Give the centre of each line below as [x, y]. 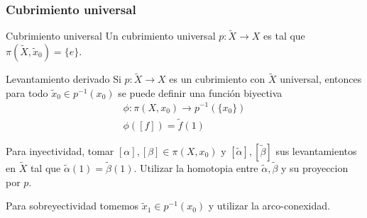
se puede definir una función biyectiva [200, 92]
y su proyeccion [315, 168]
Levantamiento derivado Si [64, 79]
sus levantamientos [316, 150]
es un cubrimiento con [217, 79]
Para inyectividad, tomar [60, 150]
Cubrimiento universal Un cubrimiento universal [111, 36]
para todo [27, 92]
